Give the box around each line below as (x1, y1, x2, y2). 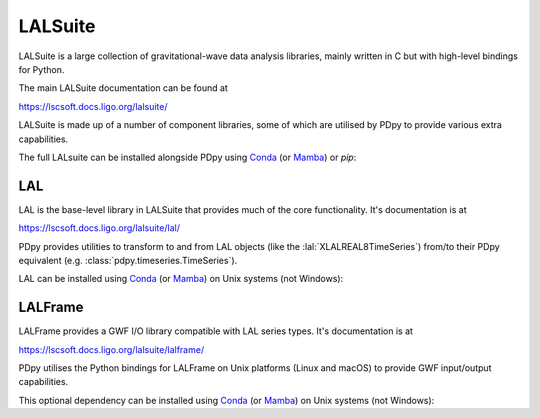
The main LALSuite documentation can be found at (18, 82, 229, 94)
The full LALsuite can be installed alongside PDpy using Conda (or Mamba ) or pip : (18, 151, 357, 163)
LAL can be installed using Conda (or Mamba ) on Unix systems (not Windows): (18, 273, 344, 285)
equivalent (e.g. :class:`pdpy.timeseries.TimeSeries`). (18, 254, 238, 266)
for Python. (18, 63, 65, 75)
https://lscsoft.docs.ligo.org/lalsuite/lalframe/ (18, 343, 205, 355)
